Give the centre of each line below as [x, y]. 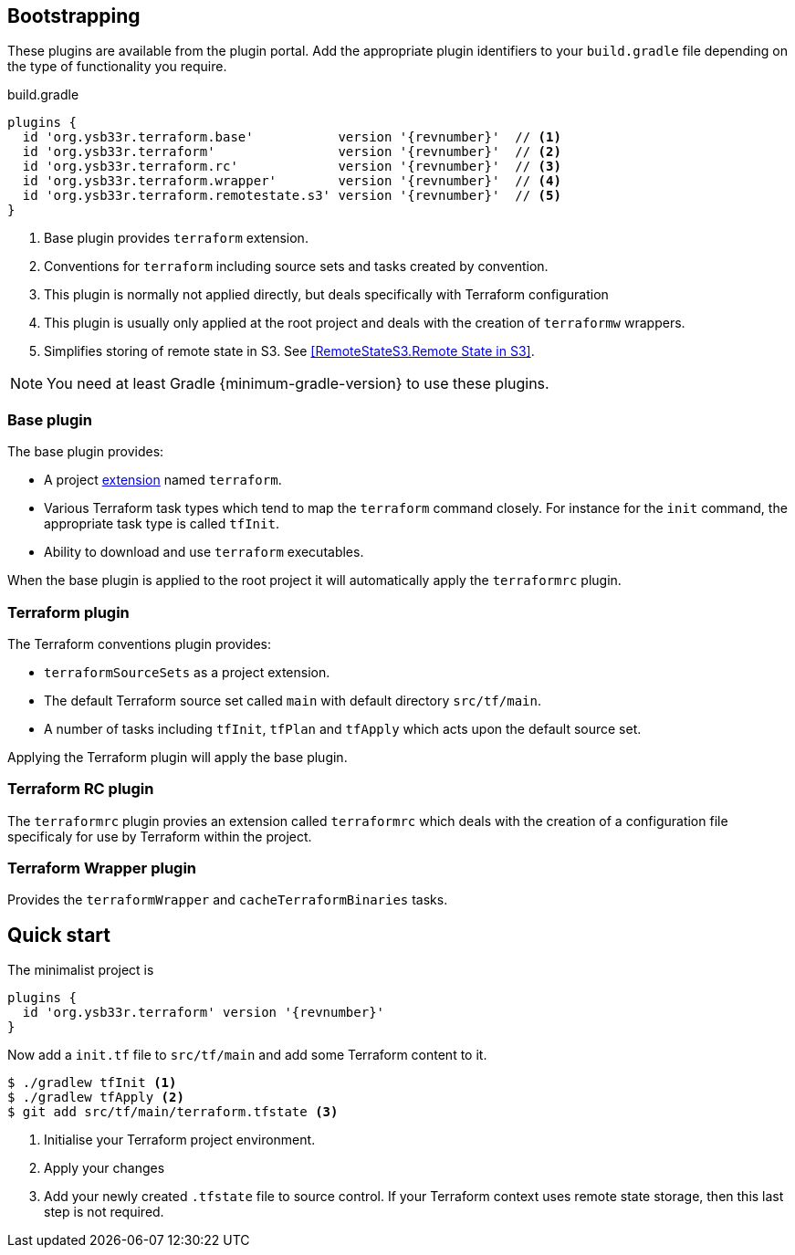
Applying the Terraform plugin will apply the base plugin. [178, 757]
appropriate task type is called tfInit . [162, 524]
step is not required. [104, 1212]
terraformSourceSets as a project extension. [187, 672]
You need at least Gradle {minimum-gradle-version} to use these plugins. [298, 384]
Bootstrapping [74, 16]
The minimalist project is [81, 970]
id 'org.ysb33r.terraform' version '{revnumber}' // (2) [292, 152]
